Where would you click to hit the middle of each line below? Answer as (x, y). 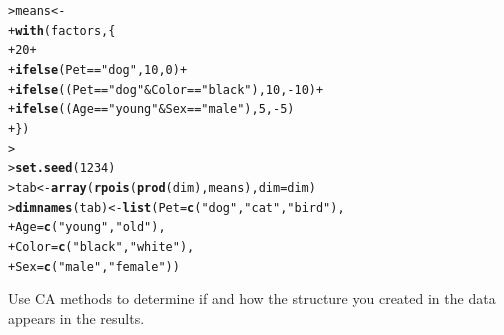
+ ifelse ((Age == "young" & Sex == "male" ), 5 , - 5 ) (151, 109)
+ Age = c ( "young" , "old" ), (87, 227)
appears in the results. (76, 317)
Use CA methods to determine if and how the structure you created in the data (252, 298)
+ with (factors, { (62, 30)
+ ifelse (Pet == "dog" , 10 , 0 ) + (98, 69)
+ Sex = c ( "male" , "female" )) (94, 266)
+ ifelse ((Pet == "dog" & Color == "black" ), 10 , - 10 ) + (166, 89)
